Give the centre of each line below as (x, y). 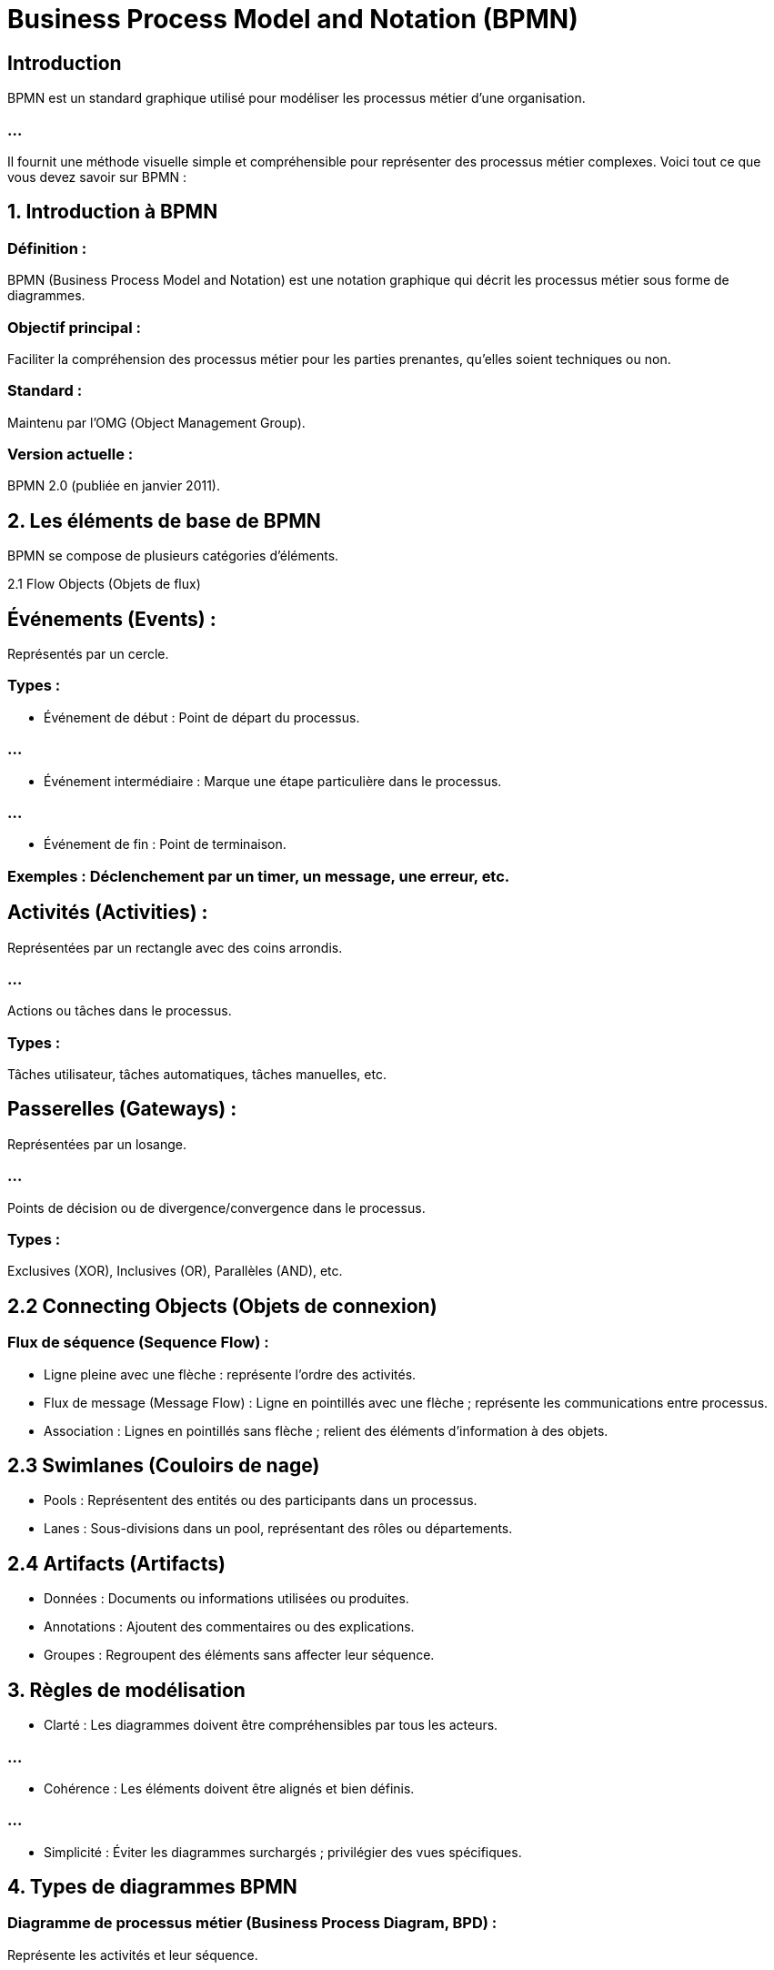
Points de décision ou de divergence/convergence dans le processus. (216, 1207)
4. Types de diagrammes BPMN (152, 1887)
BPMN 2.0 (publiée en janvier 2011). (114, 486)
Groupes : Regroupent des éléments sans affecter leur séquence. (239, 1655)
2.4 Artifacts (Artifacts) (116, 1563)
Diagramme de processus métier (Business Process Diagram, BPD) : (252, 1923)
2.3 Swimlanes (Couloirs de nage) (164, 1466)
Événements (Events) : (112, 619)
